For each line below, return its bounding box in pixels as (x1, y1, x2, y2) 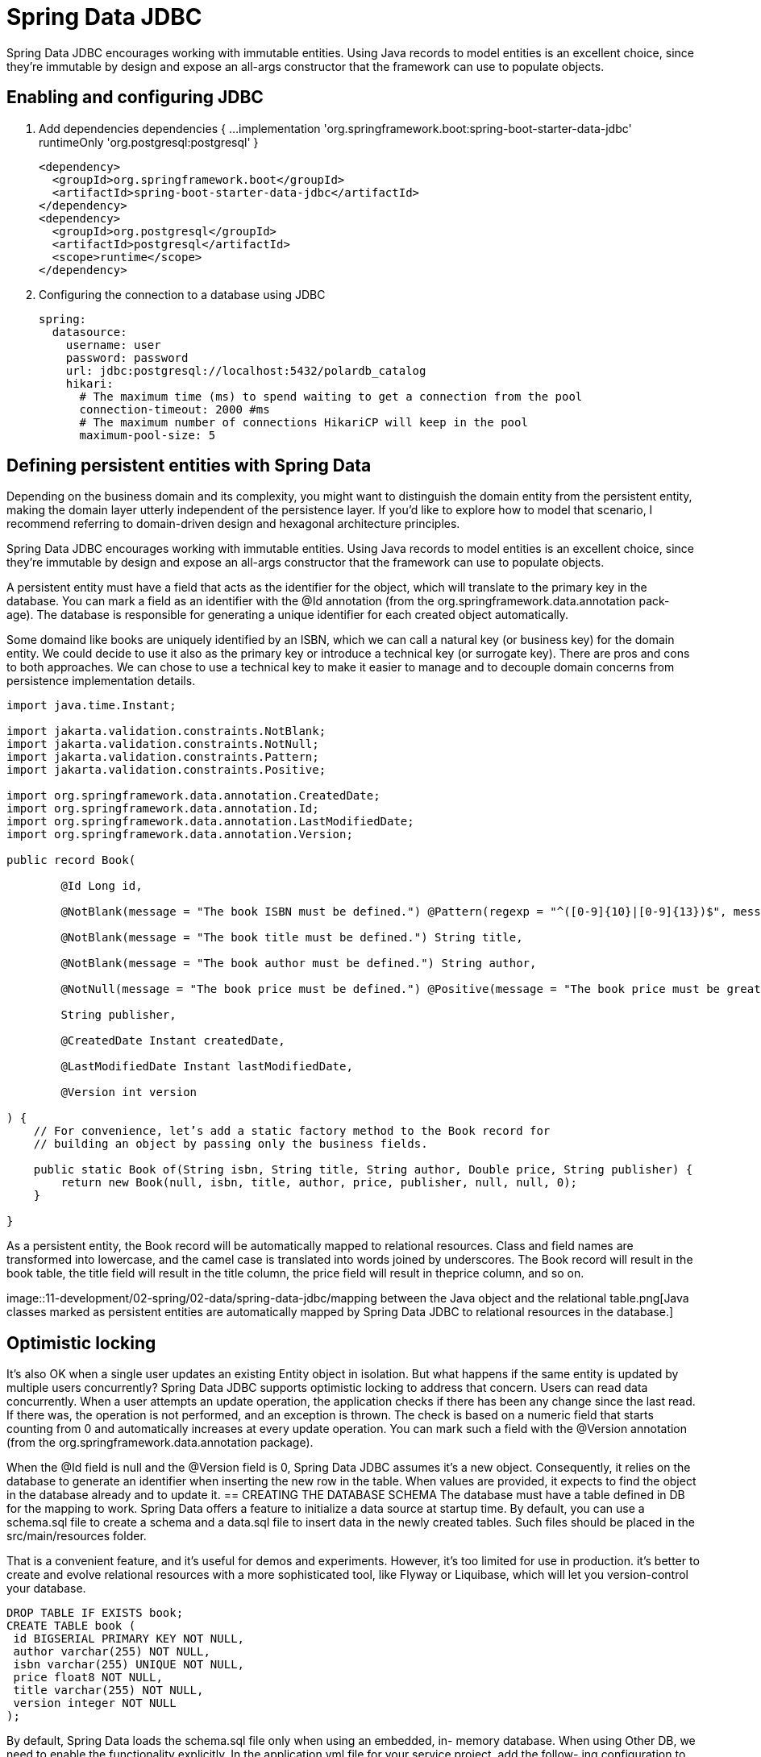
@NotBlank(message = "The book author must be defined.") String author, (60, 957, 537, 970)
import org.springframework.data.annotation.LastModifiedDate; (6, 815, 414, 829)
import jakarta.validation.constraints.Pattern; (6, 750, 319, 764)
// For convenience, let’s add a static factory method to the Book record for (33, 1124, 551, 1138)
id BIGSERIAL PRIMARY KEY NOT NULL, (13, 1632, 245, 1646)
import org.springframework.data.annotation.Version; (6, 828, 353, 841)
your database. (6, 1581, 86, 1596)
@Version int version (60, 1086, 198, 1099)
